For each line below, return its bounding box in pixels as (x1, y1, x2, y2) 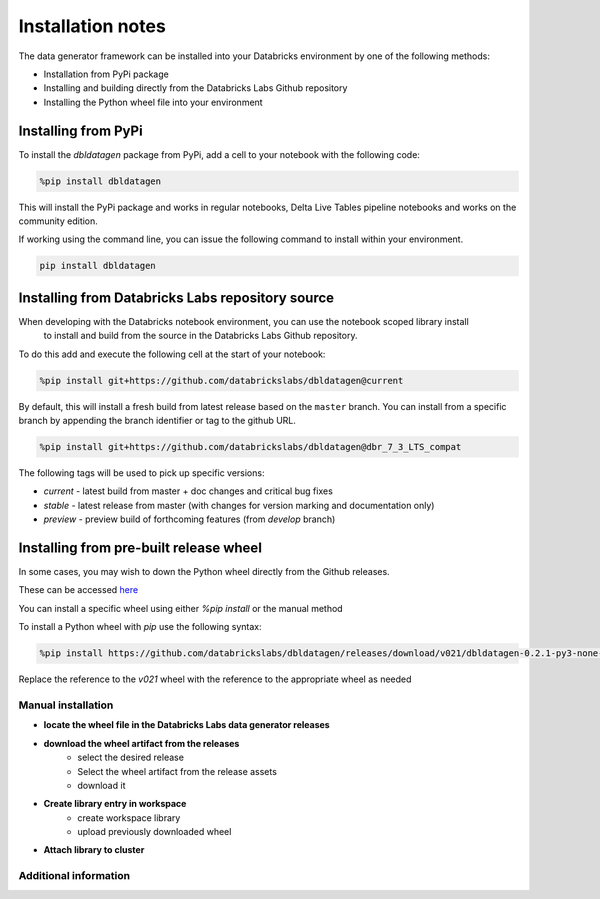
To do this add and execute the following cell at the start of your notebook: (18, 348, 326, 360)
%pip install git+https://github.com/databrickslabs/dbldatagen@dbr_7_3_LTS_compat (39, 441, 462, 452)
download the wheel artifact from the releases (43, 737, 240, 749)
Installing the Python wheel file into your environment (43, 96, 264, 108)
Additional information (18, 869, 131, 883)
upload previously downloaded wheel (77, 826, 232, 838)
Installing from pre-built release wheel (18, 539, 262, 556)
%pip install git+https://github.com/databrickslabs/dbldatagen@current (39, 375, 404, 386)
